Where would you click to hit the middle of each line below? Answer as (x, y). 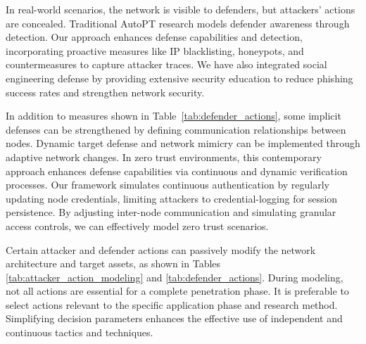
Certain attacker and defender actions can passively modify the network (161, 249)
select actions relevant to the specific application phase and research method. (172, 304)
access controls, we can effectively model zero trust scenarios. (137, 225)
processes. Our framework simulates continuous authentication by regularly (168, 185)
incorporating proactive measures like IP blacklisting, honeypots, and (155, 50)
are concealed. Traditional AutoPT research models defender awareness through (178, 23)
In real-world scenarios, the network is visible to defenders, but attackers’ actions (181, 9)
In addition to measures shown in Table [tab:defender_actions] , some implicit (173, 116)
